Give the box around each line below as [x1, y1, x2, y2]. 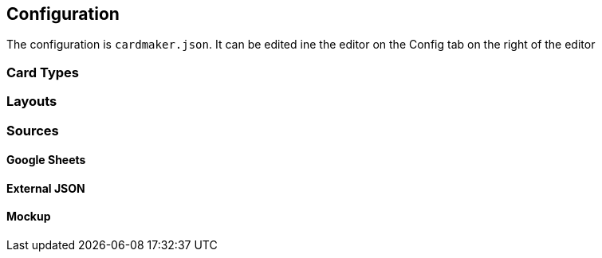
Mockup [6, 209, 51, 224]
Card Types [6, 64, 80, 80]
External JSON [6, 181, 85, 195]
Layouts [6, 93, 57, 110]
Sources [6, 122, 59, 139]
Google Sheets [6, 153, 86, 167]
